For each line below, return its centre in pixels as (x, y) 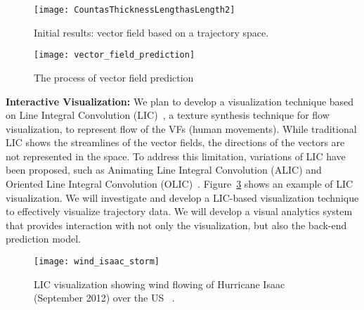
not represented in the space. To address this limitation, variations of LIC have (176, 156)
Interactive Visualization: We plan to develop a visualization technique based (180, 101)
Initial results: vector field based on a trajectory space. (151, 32)
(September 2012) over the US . (104, 298)
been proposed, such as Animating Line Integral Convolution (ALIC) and (164, 170)
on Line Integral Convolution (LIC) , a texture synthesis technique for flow (168, 115)
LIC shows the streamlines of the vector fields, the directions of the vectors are (175, 142)
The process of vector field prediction (114, 77)
